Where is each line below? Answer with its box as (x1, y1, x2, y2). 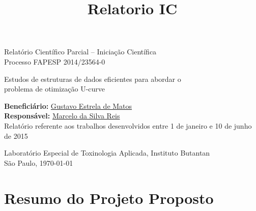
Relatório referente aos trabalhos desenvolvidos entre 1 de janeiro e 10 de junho (4, 120, 252, 131)
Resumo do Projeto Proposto (4, 187, 214, 208)
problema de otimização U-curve (4, 83, 105, 94)
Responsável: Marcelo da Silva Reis (4, 110, 120, 121)
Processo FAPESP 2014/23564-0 (4, 56, 105, 67)
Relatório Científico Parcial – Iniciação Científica (4, 46, 157, 57)
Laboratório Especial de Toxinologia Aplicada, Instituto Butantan (4, 147, 210, 158)
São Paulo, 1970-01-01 (4, 157, 73, 168)
